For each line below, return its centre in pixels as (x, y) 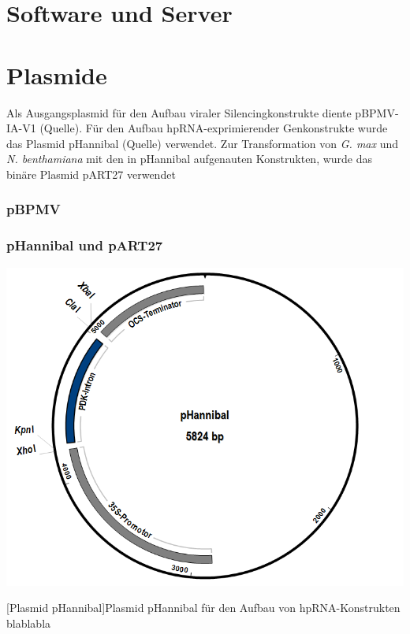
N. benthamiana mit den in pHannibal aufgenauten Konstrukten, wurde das (190, 159)
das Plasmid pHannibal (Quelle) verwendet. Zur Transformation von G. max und (203, 143)
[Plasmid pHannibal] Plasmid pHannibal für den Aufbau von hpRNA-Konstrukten (203, 608)
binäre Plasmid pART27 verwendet (91, 174)
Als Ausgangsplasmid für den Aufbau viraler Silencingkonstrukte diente (179, 112)
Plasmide (57, 74)
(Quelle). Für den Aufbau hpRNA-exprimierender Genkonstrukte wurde (214, 128)
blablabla (29, 623)
